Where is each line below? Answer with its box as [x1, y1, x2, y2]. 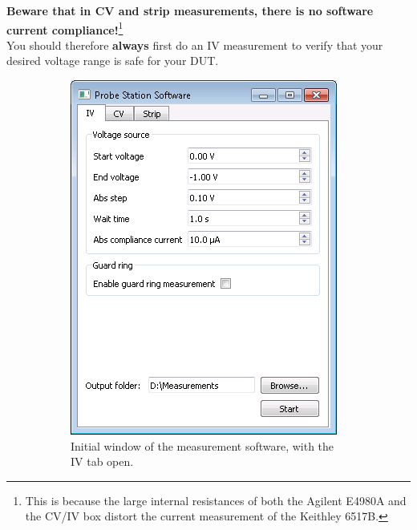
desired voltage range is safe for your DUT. [6, 52, 219, 69]
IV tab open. [71, 453, 134, 470]
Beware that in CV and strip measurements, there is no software [6, 2, 374, 18]
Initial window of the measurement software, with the [71, 437, 334, 454]
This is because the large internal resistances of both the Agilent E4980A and [25, 492, 407, 508]
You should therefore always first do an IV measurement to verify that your [6, 36, 383, 53]
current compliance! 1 [6, 18, 123, 38]
